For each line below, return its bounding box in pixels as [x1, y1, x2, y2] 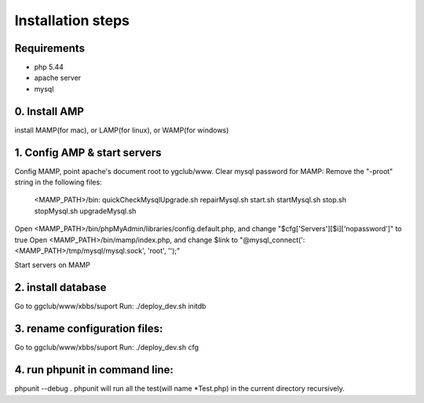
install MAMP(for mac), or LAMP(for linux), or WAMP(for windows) [14, 125, 229, 135]
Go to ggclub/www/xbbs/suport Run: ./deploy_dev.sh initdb [14, 302, 207, 311]
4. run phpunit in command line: [14, 363, 174, 376]
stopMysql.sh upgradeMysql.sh [34, 206, 137, 216]
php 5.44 [34, 63, 64, 72]
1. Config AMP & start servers [14, 146, 162, 159]
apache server [34, 73, 82, 82]
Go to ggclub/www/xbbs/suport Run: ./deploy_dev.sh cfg [14, 343, 199, 352]
